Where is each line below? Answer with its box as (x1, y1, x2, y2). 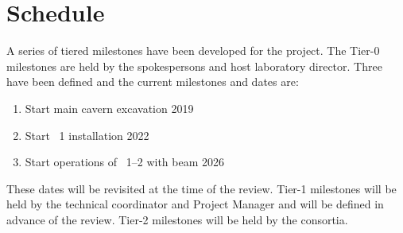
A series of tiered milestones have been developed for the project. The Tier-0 (6, 42, 380, 59)
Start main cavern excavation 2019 (25, 99, 194, 116)
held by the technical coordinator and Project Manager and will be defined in (6, 196, 384, 212)
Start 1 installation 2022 (25, 126, 149, 143)
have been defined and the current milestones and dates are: (6, 73, 299, 90)
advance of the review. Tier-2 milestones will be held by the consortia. (6, 211, 348, 227)
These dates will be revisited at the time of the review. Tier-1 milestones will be (6, 180, 397, 196)
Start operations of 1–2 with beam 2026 (25, 153, 225, 170)
